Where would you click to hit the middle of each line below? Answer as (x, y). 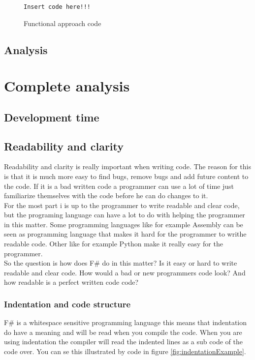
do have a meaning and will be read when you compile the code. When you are (123, 332)
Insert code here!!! (57, 7)
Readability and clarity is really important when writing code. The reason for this (127, 166)
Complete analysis (67, 86)
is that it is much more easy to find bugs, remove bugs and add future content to (126, 176)
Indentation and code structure (67, 304)
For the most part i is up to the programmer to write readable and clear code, (122, 205)
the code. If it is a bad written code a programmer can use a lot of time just (119, 186)
